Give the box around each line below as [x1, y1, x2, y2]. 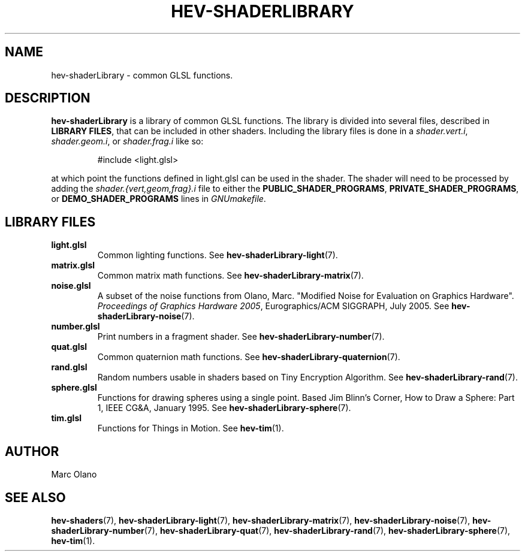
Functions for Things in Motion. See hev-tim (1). [97, 423, 284, 434]
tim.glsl [51, 413, 82, 424]
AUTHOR [5, 443, 59, 459]
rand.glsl [51, 362, 87, 373]
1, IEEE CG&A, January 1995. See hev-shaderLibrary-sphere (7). [97, 403, 351, 413]
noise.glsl [51, 280, 91, 291]
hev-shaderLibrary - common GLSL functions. [51, 69, 233, 80]
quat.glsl [51, 342, 87, 352]
